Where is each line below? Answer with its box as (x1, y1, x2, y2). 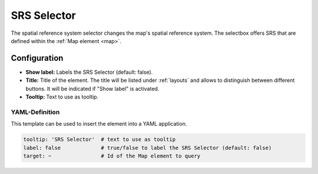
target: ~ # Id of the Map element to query (23, 152, 201, 159)
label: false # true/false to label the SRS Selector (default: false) (23, 145, 272, 151)
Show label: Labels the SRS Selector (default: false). (25, 68, 153, 75)
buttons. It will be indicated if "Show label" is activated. (25, 85, 160, 92)
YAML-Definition (11, 108, 60, 116)
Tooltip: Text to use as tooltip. (25, 93, 99, 100)
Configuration (11, 53, 64, 63)
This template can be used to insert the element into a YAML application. (11, 120, 187, 127)
